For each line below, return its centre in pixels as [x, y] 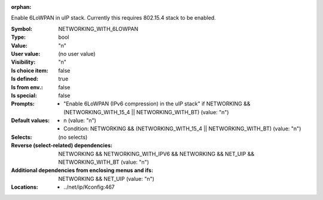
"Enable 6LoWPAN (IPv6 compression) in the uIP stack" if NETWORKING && [157, 104]
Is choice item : [30, 70]
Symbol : [22, 29]
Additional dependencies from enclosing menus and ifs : [82, 170]
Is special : [24, 95]
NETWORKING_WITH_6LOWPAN [98, 29]
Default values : [31, 121]
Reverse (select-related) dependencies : [62, 145]
